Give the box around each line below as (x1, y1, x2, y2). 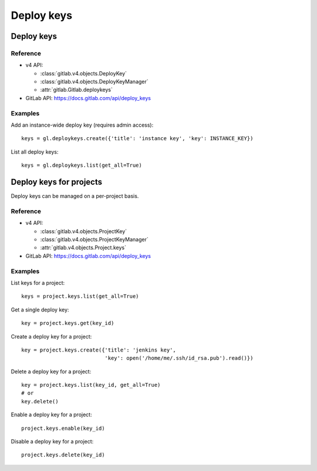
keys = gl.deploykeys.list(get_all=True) (21, 162, 142, 169)
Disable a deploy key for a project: (11, 438, 94, 445)
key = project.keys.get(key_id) (21, 320, 114, 327)
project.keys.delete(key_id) (21, 452, 105, 459)
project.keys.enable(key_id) (21, 424, 105, 432)
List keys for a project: (11, 279, 65, 286)
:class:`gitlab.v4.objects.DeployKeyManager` (40, 78, 149, 85)
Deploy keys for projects (11, 177, 103, 187)
